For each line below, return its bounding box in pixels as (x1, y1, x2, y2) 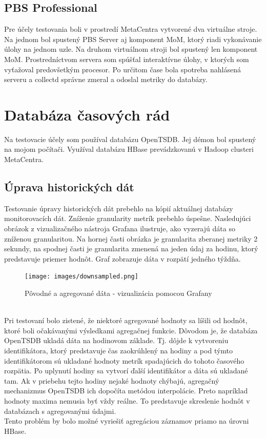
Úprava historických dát (4, 179, 134, 195)
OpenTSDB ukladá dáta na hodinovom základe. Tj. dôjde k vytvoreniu (4, 335, 229, 346)
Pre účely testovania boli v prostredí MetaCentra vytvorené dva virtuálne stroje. (4, 24, 257, 34)
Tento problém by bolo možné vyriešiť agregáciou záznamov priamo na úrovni (4, 415, 249, 426)
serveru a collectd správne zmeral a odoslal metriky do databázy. (4, 74, 208, 85)
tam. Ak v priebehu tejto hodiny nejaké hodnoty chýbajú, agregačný (4, 375, 219, 386)
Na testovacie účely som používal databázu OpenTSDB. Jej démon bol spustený (4, 133, 256, 144)
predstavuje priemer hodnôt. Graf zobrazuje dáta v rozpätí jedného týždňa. (4, 253, 241, 264)
